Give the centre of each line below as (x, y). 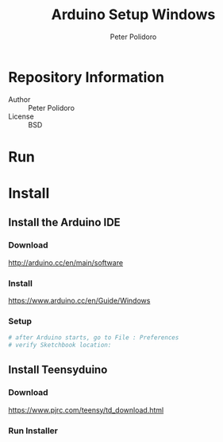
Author (19, 99)
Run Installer (33, 430)
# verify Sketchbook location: (60, 345)
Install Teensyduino (58, 370)
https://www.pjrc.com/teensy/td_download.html (86, 410)
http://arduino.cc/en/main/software (66, 262)
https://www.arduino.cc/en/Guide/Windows (79, 301)
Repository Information (87, 77)
